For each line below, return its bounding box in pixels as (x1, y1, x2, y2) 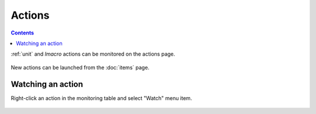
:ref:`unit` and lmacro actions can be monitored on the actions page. (11, 50, 176, 58)
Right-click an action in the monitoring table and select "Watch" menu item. (11, 94, 193, 102)
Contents (11, 29, 35, 36)
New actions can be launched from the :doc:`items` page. (11, 64, 150, 71)
